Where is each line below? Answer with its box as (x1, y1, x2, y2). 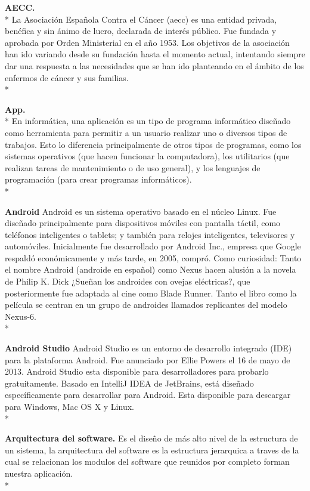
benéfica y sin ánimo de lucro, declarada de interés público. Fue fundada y (5, 24, 277, 37)
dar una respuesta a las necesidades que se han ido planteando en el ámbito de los (5, 59, 304, 72)
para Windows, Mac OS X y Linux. (5, 400, 134, 412)
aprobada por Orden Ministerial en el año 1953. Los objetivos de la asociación (5, 36, 290, 48)
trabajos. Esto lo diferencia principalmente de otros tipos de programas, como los (5, 138, 302, 150)
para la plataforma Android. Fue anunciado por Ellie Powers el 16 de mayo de (5, 353, 290, 366)
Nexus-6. (5, 310, 36, 322)
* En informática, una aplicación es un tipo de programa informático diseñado (5, 115, 291, 127)
